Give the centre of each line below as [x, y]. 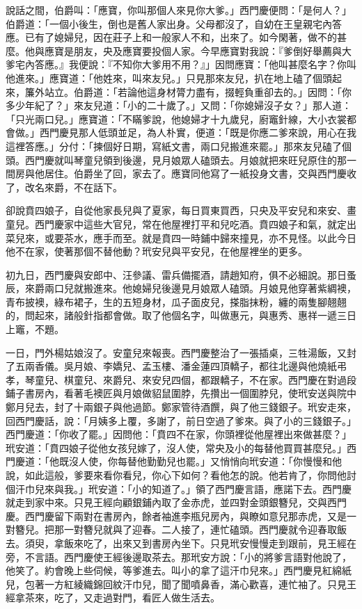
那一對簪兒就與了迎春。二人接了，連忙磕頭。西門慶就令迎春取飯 [200, 529]
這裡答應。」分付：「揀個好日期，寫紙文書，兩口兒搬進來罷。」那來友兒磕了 [174, 146]
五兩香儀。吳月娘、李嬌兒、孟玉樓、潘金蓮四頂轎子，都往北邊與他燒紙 [176, 366]
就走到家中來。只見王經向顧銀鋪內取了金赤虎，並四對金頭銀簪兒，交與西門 [176, 502]
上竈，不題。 [35, 329]
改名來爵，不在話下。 [73, 187]
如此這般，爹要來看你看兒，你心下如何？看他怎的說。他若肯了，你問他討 [190, 475]
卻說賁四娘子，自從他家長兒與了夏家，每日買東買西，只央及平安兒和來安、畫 [181, 210]
